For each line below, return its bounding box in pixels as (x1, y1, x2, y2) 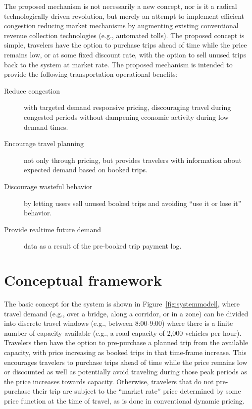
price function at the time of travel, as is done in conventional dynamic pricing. (4, 395, 245, 406)
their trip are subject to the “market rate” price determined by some (33, 386, 241, 396)
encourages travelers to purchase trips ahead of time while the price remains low (4, 357, 248, 367)
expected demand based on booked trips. (24, 164, 148, 175)
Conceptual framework (4, 270, 162, 290)
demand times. (24, 121, 68, 132)
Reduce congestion (4, 85, 60, 96)
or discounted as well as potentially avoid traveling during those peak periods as (4, 366, 248, 377)
